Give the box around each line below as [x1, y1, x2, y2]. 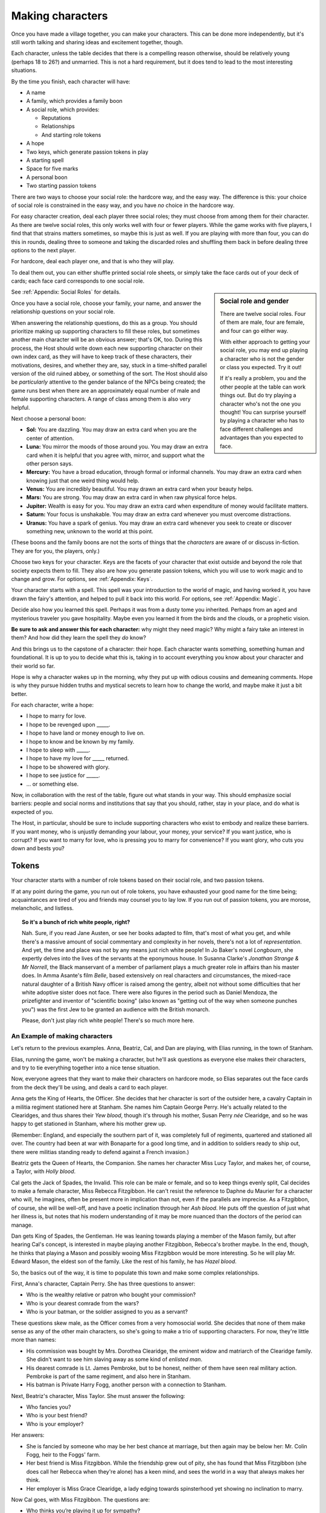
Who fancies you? [26, 1403, 71, 1411]
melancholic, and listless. [11, 905, 74, 912]
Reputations [41, 114, 72, 122]
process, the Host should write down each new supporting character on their [11, 344, 203, 352]
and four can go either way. [220, 327, 289, 334]
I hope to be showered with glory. [26, 763, 110, 770]
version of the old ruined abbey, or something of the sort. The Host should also [11, 370, 208, 377]
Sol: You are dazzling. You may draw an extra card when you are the [26, 426, 197, 433]
